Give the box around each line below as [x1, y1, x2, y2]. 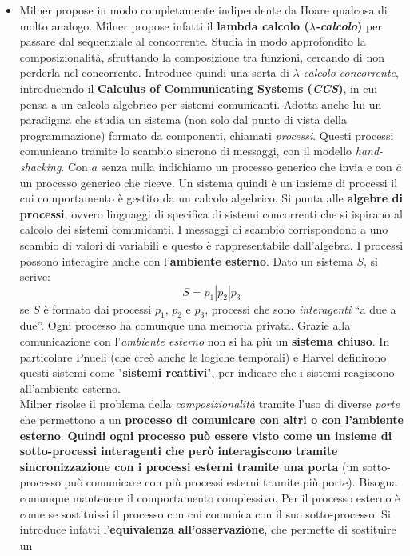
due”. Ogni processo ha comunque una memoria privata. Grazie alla [19, 317, 351, 334]
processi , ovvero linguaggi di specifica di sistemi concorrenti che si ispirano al [19, 205, 403, 222]
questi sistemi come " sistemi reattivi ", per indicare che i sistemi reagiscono [19, 364, 395, 381]
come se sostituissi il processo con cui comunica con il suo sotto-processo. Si [19, 505, 391, 522]
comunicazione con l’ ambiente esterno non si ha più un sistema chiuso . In [19, 333, 390, 350]
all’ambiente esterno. [19, 379, 121, 396]
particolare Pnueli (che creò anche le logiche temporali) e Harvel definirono [19, 348, 387, 365]
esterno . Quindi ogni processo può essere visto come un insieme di [19, 426, 392, 443]
